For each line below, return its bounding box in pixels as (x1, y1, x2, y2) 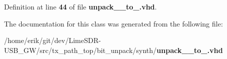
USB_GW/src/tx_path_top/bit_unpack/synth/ (4, 44, 157, 55)
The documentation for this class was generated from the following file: (4, 18, 223, 28)
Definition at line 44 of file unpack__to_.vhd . (4, 1, 157, 11)
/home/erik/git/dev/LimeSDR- (4, 35, 101, 45)
